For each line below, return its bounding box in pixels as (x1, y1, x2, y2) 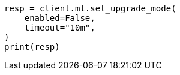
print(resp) (4, 42, 60, 52)
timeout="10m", (24, 23, 95, 32)
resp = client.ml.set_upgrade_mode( (4, 4, 176, 13)
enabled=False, (24, 13, 95, 23)
